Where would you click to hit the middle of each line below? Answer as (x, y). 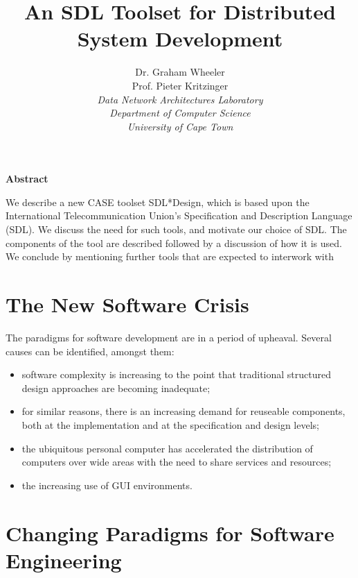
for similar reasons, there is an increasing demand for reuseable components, (184, 411)
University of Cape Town (180, 126)
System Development (180, 39)
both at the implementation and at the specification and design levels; (170, 424)
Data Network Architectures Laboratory (180, 99)
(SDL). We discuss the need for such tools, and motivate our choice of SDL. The (176, 229)
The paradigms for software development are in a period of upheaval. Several (169, 337)
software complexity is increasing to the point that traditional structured (176, 374)
